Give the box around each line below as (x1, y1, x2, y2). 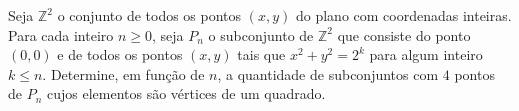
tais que (237, 44, 286, 65)
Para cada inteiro (8, 24, 114, 45)
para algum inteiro (369, 44, 483, 65)
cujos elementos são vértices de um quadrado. (47, 83, 326, 104)
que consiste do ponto (337, 24, 471, 45)
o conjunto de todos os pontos (57, 5, 242, 25)
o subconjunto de (208, 24, 314, 45)
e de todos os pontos (57, 44, 183, 65)
